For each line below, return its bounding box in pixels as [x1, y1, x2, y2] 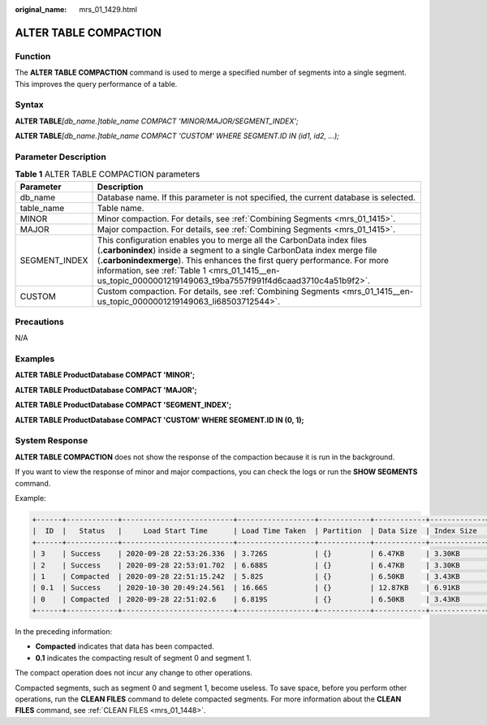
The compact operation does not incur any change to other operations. [15, 668, 253, 678]
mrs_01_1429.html [79, 5, 138, 14]
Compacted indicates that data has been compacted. [35, 641, 214, 651]
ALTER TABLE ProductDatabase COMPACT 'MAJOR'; [15, 385, 198, 395]
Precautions [15, 316, 64, 327]
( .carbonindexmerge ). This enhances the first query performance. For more [97, 254, 390, 265]
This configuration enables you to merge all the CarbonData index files [97, 234, 367, 245]
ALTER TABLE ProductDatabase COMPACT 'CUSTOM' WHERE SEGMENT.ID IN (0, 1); [15, 415, 304, 425]
